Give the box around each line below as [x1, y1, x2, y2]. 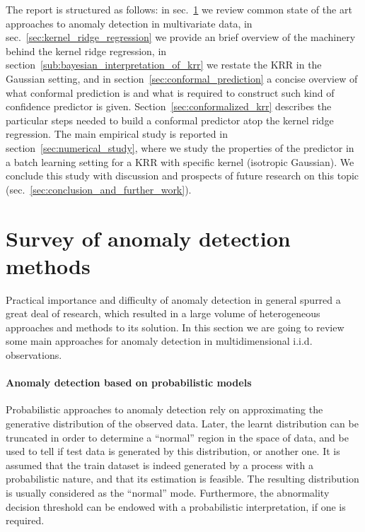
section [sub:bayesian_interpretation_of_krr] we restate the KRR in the [6, 57, 322, 72]
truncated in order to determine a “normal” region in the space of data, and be [6, 430, 349, 444]
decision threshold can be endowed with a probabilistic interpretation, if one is [6, 499, 346, 514]
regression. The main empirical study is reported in [6, 126, 228, 141]
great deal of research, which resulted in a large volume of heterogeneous [6, 306, 320, 321]
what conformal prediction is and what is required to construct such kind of [6, 85, 335, 100]
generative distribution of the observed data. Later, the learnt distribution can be [6, 415, 359, 430]
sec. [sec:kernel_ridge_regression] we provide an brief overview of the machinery [6, 30, 356, 45]
